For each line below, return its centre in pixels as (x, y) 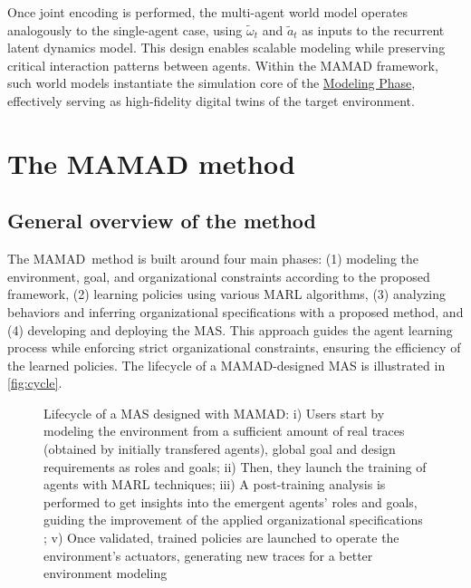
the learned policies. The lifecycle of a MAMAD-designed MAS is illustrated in (226, 365)
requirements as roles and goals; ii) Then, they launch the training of (235, 466)
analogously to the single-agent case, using (125, 29)
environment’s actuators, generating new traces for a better (208, 555)
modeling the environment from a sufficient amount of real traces (224, 431)
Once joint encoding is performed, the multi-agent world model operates (208, 12)
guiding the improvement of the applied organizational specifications (233, 520)
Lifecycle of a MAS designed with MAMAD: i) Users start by (214, 413)
